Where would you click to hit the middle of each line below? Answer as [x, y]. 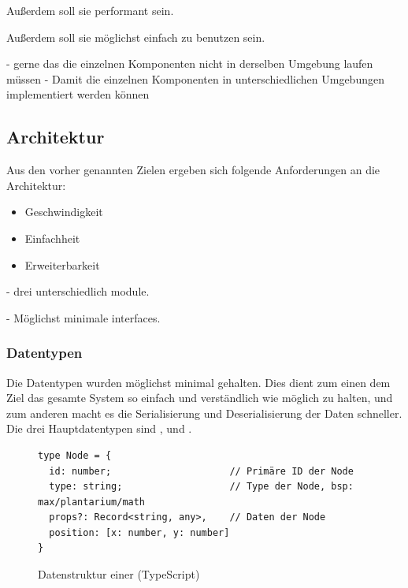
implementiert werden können [78, 94]
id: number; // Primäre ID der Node [201, 471]
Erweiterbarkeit [62, 264]
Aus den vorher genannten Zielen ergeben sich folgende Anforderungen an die [193, 170]
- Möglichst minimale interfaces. [83, 317]
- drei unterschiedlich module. [78, 291]
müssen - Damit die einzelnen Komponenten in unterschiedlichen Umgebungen [195, 78]
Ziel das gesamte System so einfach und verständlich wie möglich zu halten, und [200, 398]
